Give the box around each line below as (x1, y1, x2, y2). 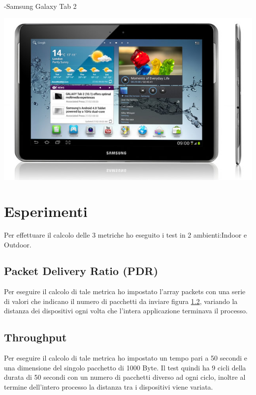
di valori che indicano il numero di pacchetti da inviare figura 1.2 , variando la (4, 296, 238, 306)
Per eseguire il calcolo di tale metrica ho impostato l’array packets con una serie (4, 286, 246, 297)
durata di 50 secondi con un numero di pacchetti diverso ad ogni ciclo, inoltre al (4, 372, 246, 382)
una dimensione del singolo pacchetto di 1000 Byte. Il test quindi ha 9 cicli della (4, 362, 246, 372)
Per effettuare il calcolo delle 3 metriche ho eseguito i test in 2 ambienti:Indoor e (4, 229, 247, 240)
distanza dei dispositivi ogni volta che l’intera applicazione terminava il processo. (4, 305, 248, 316)
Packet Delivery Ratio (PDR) (4, 263, 159, 278)
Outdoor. (4, 239, 32, 249)
